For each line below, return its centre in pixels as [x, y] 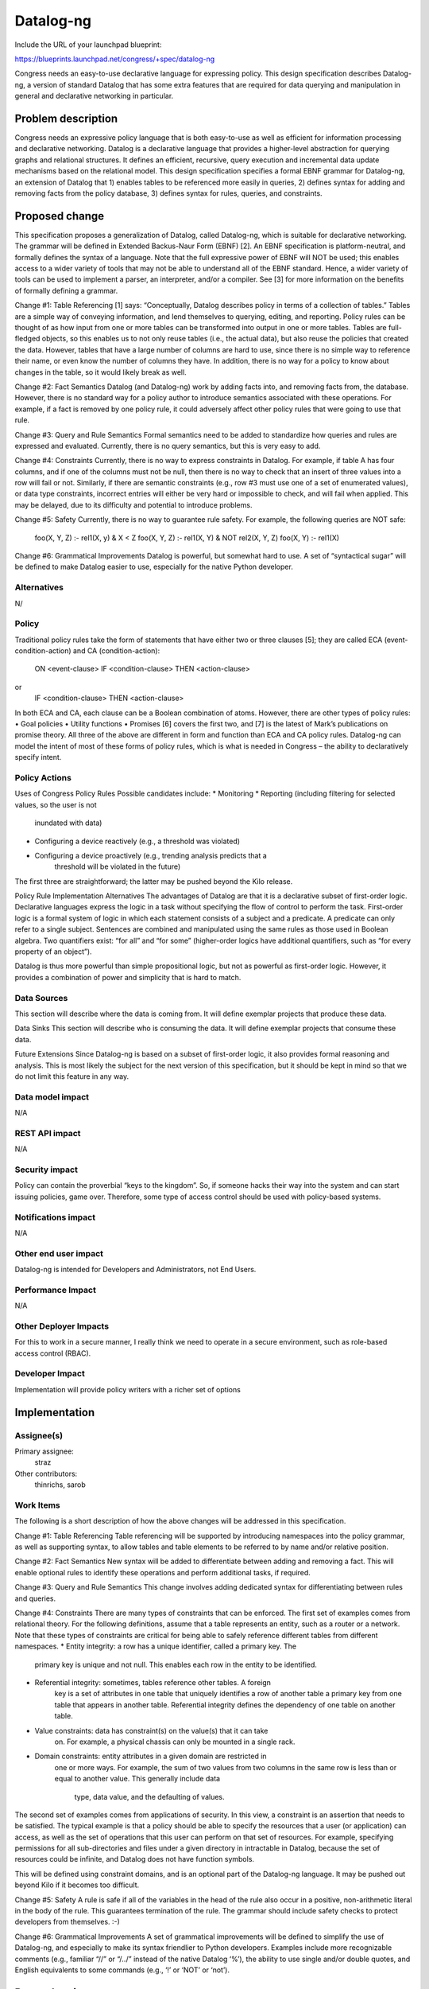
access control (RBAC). [53, 1353]
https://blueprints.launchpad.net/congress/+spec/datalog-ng [115, 59]
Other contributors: [46, 1473]
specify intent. [38, 757]
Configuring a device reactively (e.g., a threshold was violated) [137, 841]
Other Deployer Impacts [62, 1326]
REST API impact [48, 1133]
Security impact [46, 1170]
